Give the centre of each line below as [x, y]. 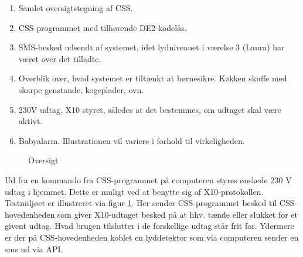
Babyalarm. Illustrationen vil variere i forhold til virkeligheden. [132, 140]
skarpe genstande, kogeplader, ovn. [81, 89]
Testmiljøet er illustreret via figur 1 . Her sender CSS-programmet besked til [141, 203]
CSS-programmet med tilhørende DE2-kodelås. [103, 27]
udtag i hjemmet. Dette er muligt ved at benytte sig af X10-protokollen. [134, 191]
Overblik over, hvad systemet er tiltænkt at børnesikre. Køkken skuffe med [153, 78]
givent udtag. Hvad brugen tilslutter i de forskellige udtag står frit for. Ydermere [149, 226]
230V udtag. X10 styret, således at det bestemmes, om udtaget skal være [150, 109]
